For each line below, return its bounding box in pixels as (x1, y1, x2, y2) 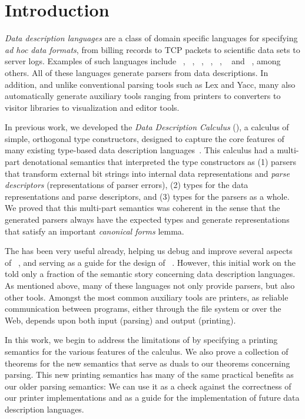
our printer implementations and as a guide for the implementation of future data (5, 391, 300, 404)
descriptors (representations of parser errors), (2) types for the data (5, 179, 248, 191)
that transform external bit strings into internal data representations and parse (5, 167, 290, 179)
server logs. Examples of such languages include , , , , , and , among (5, 55, 281, 67)
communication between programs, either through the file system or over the (5, 302, 281, 315)
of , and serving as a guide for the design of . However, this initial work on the (5, 256, 296, 268)
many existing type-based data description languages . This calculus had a (5, 144, 274, 156)
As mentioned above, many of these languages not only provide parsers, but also (5, 279, 295, 291)
